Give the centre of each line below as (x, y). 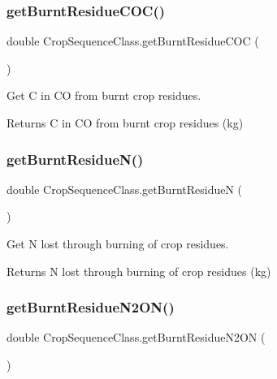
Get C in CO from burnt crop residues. (104, 95)
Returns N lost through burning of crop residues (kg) (139, 271)
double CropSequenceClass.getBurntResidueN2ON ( (136, 337)
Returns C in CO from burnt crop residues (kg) (125, 123)
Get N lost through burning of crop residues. (118, 243)
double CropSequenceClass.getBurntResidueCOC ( (133, 41)
